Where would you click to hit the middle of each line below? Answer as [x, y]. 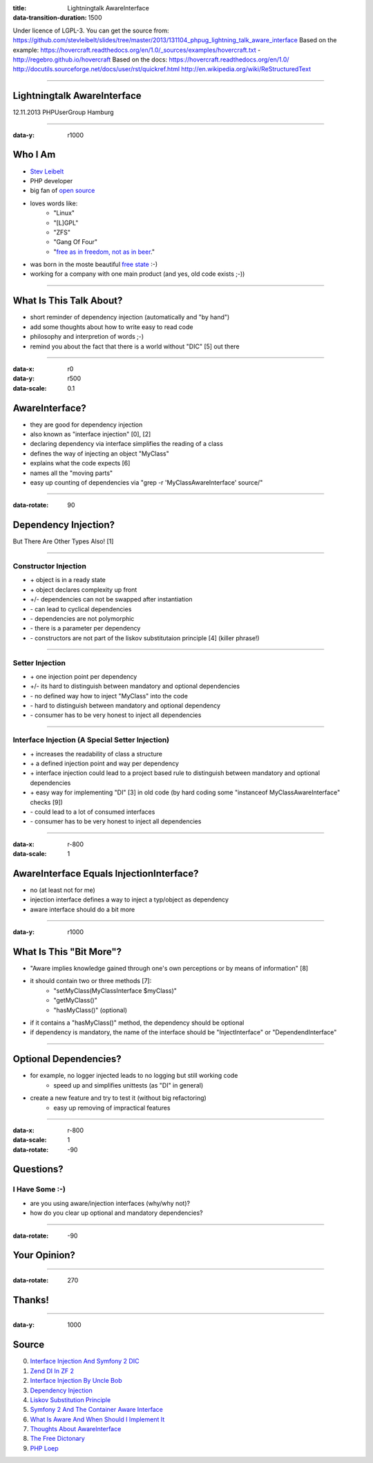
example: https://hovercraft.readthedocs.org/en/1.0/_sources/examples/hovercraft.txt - [137, 50]
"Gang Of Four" [76, 242]
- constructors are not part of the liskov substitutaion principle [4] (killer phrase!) [145, 638]
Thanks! [31, 1300]
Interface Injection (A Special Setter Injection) [91, 740]
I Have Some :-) [39, 1189]
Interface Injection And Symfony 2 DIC [85, 1361]
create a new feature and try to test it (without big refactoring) [118, 1098]
